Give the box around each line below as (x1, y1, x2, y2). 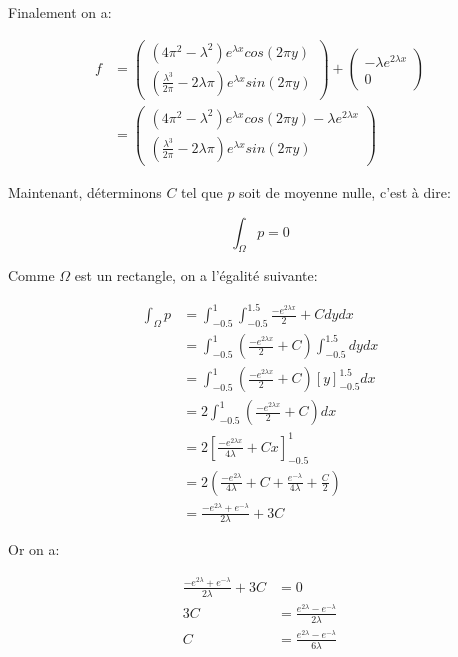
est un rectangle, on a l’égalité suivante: (74, 265, 318, 286)
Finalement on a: (8, 2, 112, 22)
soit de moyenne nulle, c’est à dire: (239, 181, 451, 202)
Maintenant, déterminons (8, 181, 162, 202)
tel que (181, 181, 223, 202)
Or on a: (8, 539, 60, 560)
